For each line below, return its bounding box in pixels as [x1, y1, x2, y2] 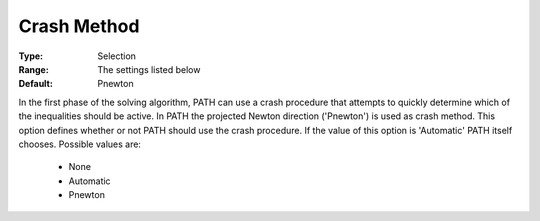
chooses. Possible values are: [18, 138, 142, 150]
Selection [97, 50, 137, 62]
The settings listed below [97, 63, 201, 75]
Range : [18, 63, 49, 75]
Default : [18, 78, 54, 90]
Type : [18, 50, 44, 62]
